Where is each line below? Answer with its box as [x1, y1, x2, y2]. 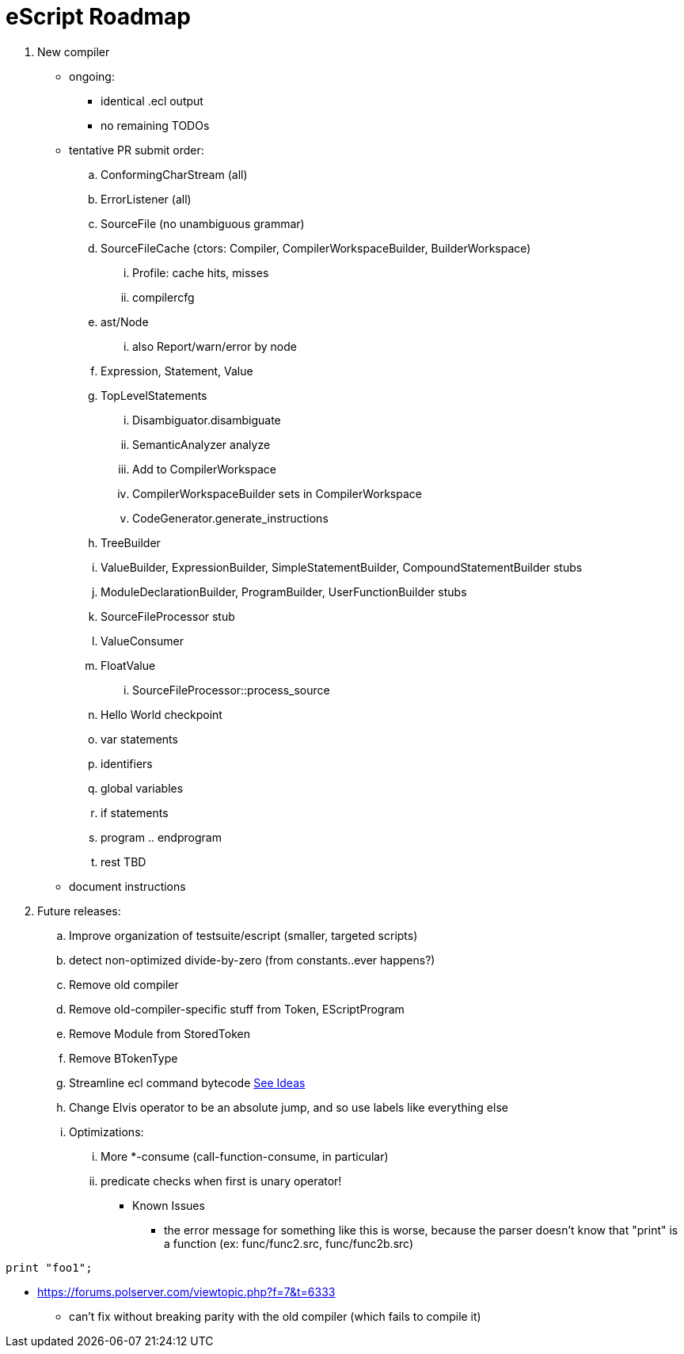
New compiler [37, 44, 110, 59]
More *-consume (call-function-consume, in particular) [101, 1149, 389, 1163]
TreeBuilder [101, 535, 161, 550]
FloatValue [101, 658, 156, 672]
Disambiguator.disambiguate [132, 413, 281, 427]
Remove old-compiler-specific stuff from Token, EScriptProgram [69, 1002, 405, 1016]
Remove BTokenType [69, 1051, 178, 1065]
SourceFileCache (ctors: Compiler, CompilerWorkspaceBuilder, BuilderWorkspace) [101, 241, 531, 255]
